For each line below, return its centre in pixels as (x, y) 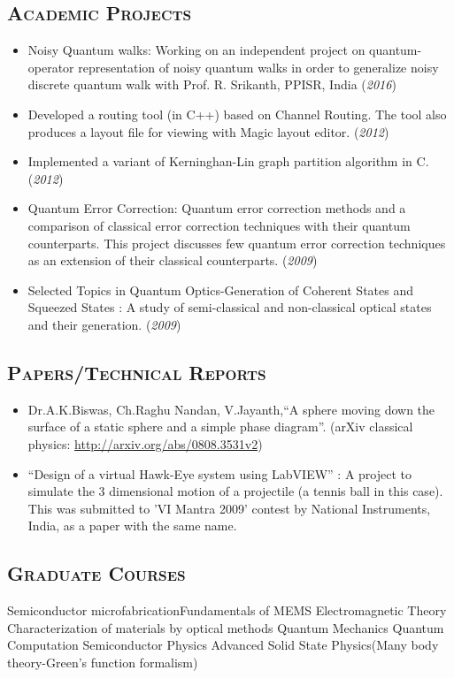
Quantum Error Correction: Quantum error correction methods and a (217, 208)
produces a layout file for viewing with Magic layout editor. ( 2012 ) (208, 131)
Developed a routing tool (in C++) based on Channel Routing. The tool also (237, 114)
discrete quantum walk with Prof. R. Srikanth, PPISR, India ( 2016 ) (212, 84)
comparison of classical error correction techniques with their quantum (219, 225)
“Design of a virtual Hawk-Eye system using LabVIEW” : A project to (219, 473)
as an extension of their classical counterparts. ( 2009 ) (173, 260)
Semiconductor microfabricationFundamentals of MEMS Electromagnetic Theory (227, 610)
